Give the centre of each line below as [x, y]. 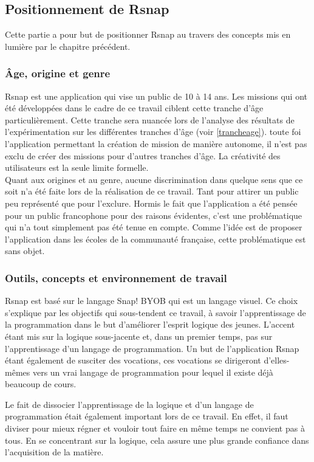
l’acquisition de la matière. [54, 452]
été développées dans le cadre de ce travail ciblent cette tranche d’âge [134, 108]
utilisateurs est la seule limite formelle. [77, 167]
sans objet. [25, 251]
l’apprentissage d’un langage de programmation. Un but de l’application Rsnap [152, 348]
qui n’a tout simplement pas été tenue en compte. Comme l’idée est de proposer [154, 227]
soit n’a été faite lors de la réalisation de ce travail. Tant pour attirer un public [152, 191]
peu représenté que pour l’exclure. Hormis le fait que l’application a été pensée [151, 203]
